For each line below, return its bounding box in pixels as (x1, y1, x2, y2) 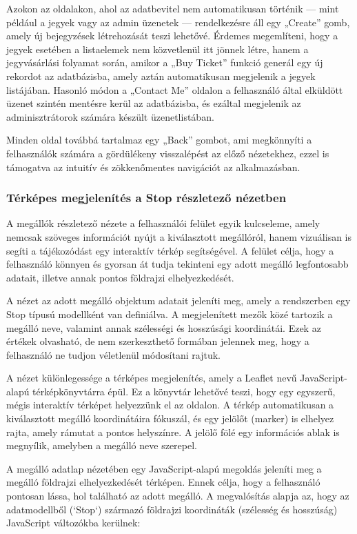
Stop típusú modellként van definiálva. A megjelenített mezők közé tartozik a (6, 306, 333, 321)
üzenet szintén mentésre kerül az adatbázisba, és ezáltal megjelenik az (6, 96, 301, 110)
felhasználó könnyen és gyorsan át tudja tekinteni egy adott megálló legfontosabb (6, 257, 349, 271)
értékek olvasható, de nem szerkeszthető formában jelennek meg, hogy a (6, 334, 309, 348)
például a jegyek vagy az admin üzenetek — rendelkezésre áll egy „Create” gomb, (6, 14, 350, 29)
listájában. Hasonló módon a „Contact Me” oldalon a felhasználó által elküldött (6, 82, 343, 97)
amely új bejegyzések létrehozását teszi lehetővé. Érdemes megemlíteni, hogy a (6, 28, 338, 43)
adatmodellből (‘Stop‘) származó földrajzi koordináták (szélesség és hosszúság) (6, 502, 338, 516)
